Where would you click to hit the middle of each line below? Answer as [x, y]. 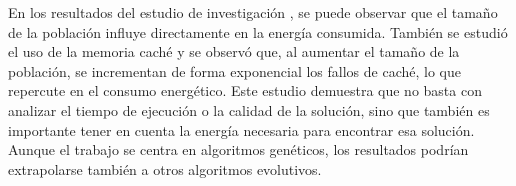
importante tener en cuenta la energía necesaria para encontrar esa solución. [241, 129]
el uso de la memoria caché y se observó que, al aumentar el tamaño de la [234, 51]
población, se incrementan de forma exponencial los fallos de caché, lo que [234, 70]
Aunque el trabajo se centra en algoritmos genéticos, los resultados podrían [238, 149]
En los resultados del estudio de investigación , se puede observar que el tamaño [253, 12]
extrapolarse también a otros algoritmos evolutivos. [165, 168]
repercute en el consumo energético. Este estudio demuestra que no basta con [245, 90]
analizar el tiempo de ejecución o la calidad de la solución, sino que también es [249, 109]
